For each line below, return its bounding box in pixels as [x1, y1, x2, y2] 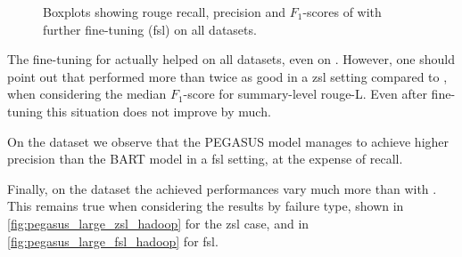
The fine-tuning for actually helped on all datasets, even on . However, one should [7, 50, 455, 68]
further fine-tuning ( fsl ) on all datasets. [43, 20, 257, 38]
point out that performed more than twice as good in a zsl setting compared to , [7, 67, 448, 85]
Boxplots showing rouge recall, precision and [43, 3, 286, 20]
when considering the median [7, 84, 167, 103]
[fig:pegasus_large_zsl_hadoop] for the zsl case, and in [7, 213, 309, 232]
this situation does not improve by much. [46, 101, 271, 120]
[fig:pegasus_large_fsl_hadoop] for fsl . [7, 231, 219, 250]
